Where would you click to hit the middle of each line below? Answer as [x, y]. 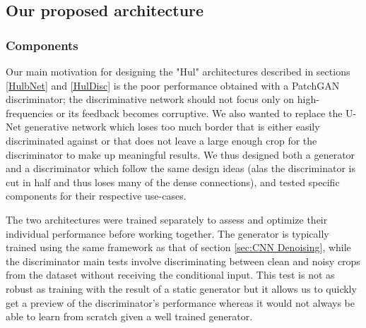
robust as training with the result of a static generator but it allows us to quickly [181, 288]
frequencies [30, 113]
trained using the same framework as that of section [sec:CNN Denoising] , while [178, 247]
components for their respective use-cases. [96, 196]
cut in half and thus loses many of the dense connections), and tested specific [173, 182]
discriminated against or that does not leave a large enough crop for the [161, 140]
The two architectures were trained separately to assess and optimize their [167, 219]
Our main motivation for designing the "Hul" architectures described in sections [178, 71]
